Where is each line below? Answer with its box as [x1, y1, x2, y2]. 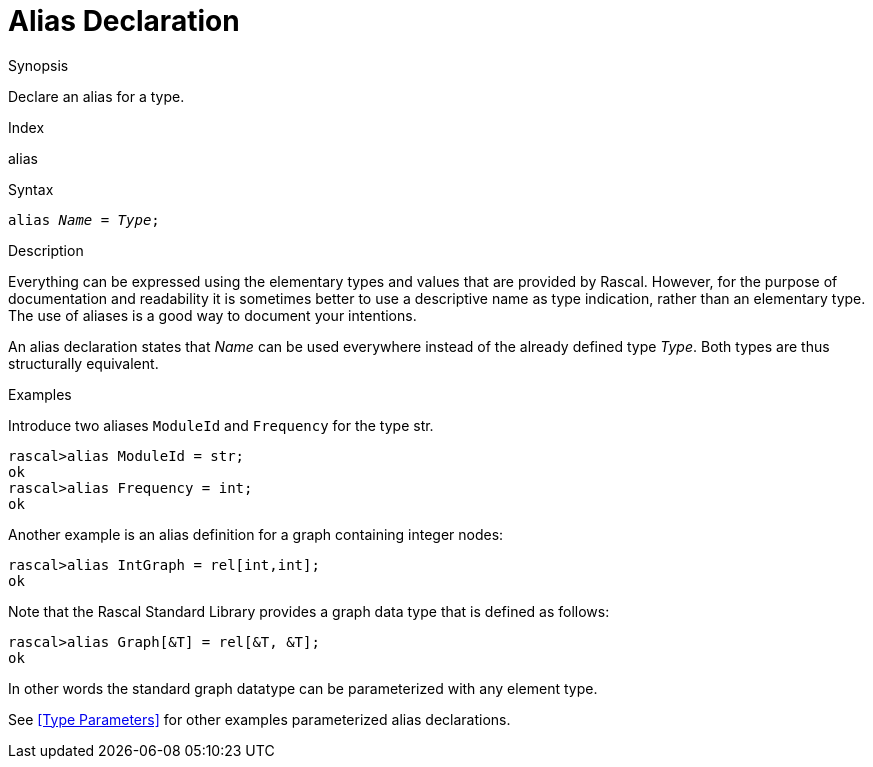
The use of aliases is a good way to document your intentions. [8, 306, 417, 324]
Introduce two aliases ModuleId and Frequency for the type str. [8, 416, 434, 434]
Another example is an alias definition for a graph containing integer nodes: [8, 525, 504, 543]
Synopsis [8, 56, 69, 74]
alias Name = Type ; [8, 211, 160, 228]
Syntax [8, 180, 54, 198]
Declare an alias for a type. [8, 87, 185, 105]
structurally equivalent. [8, 354, 159, 372]
